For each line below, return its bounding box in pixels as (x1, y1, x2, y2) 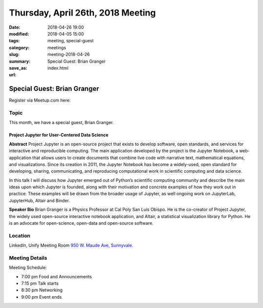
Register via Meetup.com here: (9, 97, 71, 103)
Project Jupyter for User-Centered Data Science (9, 132, 109, 138)
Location (9, 232, 31, 239)
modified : (9, 31, 29, 36)
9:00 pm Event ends (21, 294, 62, 300)
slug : (9, 52, 19, 57)
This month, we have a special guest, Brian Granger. (9, 120, 114, 126)
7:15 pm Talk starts (21, 280, 59, 287)
